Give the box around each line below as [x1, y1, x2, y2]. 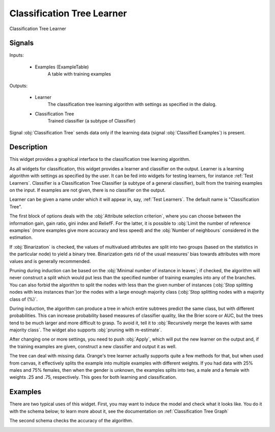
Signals [9, 39, 34, 47]
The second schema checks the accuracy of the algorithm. [9, 418, 133, 424]
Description [9, 143, 48, 152]
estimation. [9, 234, 33, 241]
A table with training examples [47, 71, 112, 77]
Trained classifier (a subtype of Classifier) [47, 118, 136, 124]
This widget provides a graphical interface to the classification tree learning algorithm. [9, 156, 190, 162]
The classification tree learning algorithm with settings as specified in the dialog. [47, 101, 217, 107]
